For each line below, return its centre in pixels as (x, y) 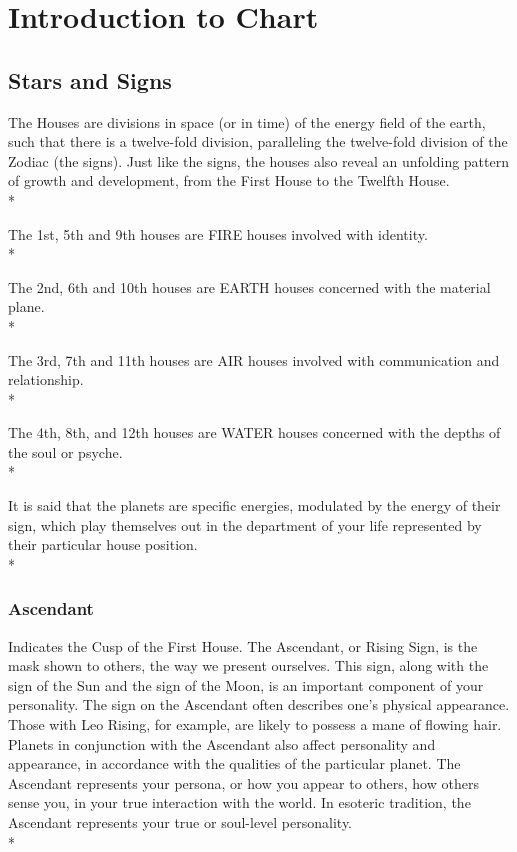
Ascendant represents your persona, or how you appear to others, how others (243, 782)
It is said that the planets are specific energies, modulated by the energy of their (254, 505)
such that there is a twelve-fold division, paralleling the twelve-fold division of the (258, 141)
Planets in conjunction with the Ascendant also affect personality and (222, 743)
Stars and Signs (90, 79)
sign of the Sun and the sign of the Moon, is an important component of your (246, 684)
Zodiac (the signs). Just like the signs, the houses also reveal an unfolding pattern (259, 160)
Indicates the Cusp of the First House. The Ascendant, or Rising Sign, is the (243, 645)
